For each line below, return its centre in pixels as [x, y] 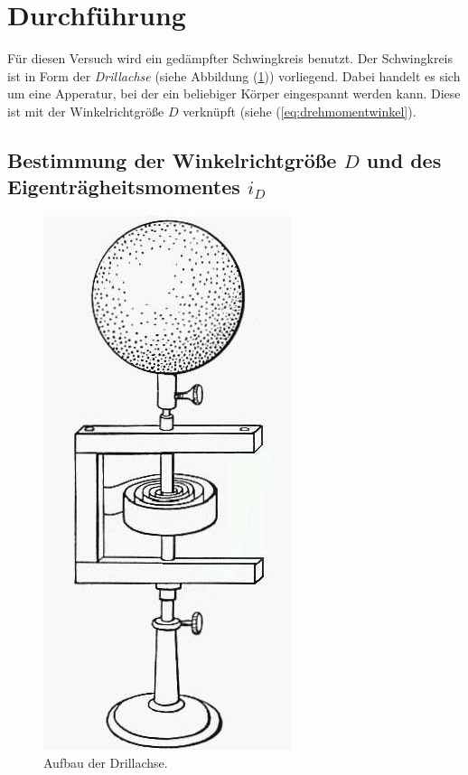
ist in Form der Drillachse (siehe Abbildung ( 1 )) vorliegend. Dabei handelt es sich [234, 75]
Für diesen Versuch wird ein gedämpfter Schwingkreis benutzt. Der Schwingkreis [230, 58]
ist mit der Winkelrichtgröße [86, 111]
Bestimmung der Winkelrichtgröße [172, 159]
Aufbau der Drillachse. [106, 762]
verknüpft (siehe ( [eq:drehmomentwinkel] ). [300, 111]
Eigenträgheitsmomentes [124, 187]
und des [404, 159]
